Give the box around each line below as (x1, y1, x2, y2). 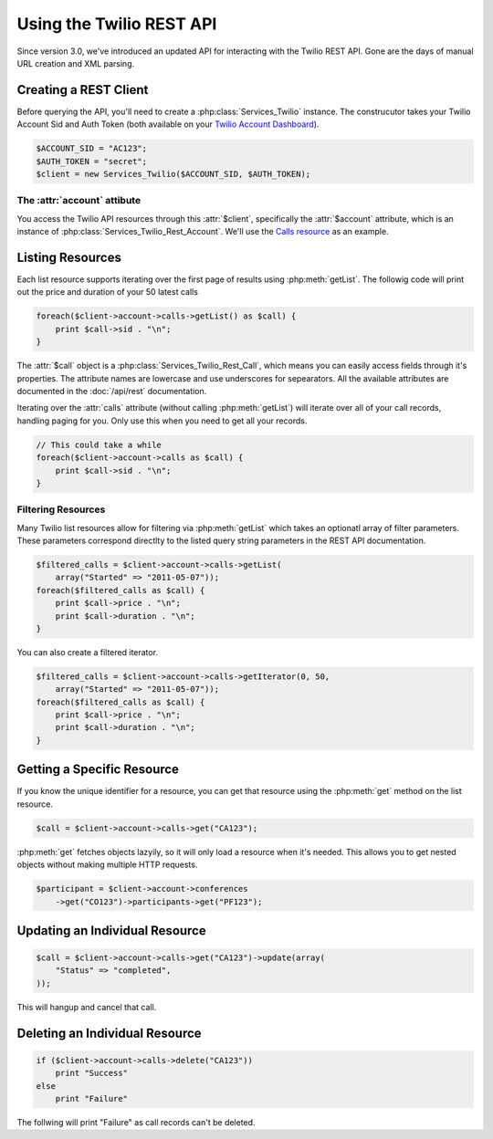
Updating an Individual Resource (16, 923, 206, 938)
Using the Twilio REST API (16, 14, 217, 34)
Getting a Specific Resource (16, 762, 180, 778)
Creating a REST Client (16, 82, 149, 98)
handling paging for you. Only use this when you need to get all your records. (16, 415, 308, 426)
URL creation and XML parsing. (16, 57, 135, 68)
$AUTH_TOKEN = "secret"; (36, 156, 148, 166)
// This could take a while (36, 439, 162, 450)
